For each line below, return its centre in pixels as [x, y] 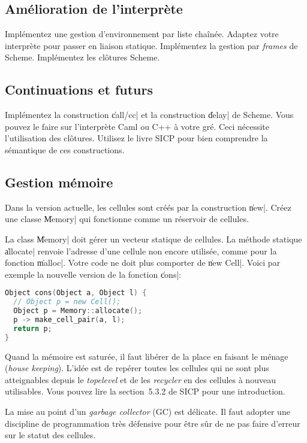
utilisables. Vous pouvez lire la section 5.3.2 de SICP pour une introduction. [145, 391]
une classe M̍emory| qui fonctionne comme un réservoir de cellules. [127, 219]
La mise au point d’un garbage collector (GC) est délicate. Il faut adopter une [148, 411]
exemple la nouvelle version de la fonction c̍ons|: [93, 274]
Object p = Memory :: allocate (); [78, 311]
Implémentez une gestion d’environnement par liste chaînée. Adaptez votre [142, 34]
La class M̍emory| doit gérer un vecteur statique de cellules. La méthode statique [153, 239]
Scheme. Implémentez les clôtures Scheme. [82, 57]
